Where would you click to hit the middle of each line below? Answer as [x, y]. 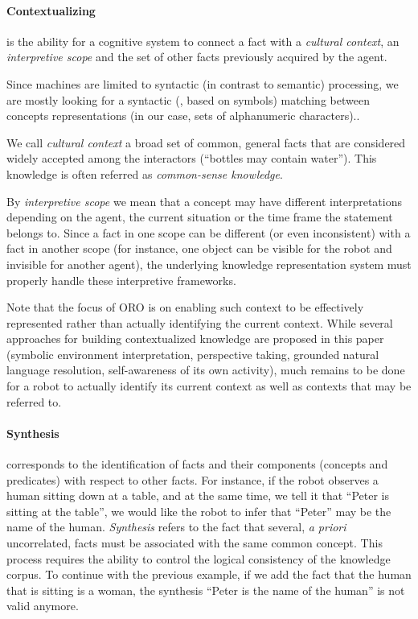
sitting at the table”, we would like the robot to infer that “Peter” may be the [199, 511]
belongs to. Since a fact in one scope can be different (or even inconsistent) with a [209, 232]
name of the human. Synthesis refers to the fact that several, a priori [176, 527]
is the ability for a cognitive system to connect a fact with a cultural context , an [203, 41]
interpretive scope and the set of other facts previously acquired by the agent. [197, 57]
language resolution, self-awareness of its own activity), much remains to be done [206, 370]
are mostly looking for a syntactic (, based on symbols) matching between [188, 99]
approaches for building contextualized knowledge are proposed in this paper [195, 338]
